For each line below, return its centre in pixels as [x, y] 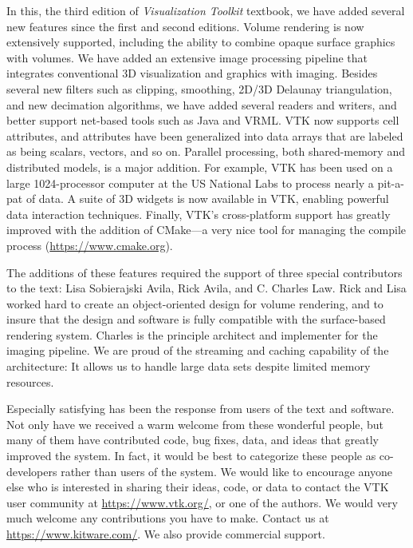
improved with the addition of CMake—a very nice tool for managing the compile [206, 230]
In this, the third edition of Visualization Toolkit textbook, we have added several [206, 10]
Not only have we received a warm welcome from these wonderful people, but [195, 424]
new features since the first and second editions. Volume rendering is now [185, 26]
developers [32, 471]
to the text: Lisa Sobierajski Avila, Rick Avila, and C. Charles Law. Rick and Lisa [206, 288]
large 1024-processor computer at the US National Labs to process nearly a [190, 183]
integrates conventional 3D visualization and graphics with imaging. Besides [192, 73]
